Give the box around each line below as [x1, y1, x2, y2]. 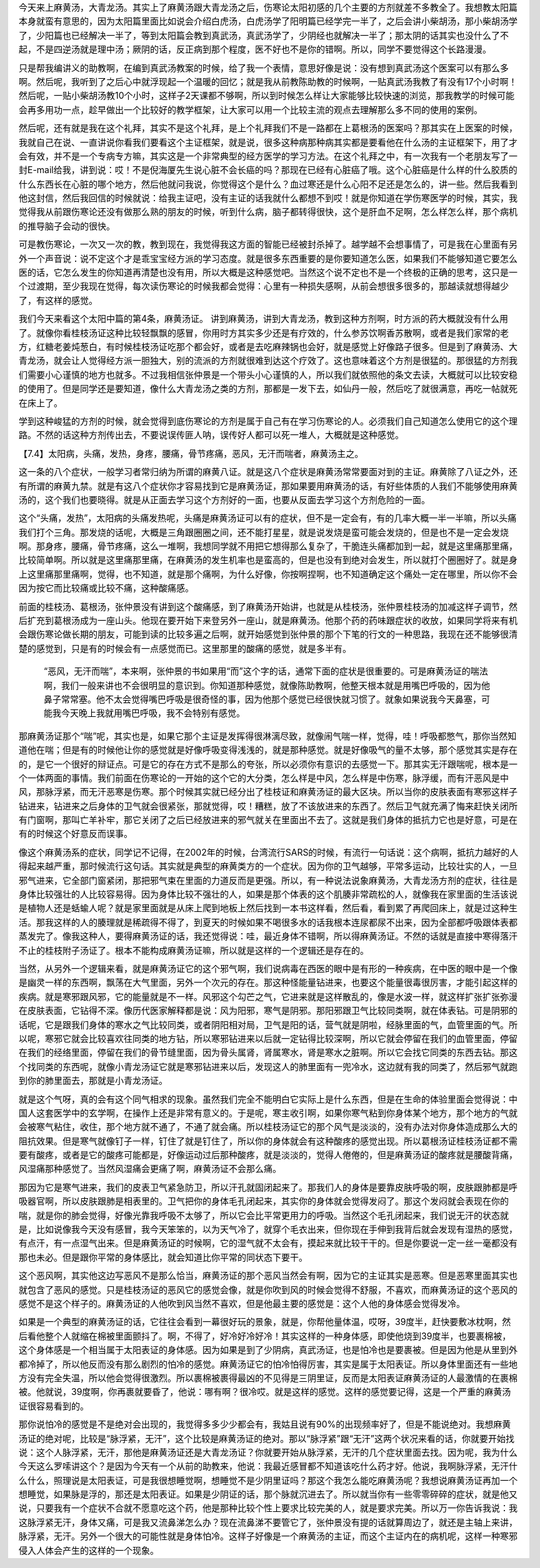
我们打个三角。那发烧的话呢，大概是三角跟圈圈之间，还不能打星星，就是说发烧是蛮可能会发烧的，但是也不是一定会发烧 [18, 526, 509, 538]
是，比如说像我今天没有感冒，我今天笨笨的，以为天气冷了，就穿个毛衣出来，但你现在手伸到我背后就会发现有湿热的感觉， [18, 1223, 518, 1235]
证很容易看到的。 [18, 1400, 89, 1412]
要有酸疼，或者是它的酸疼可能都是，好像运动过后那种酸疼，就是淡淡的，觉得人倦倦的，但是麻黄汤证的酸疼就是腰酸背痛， [18, 1149, 518, 1161]
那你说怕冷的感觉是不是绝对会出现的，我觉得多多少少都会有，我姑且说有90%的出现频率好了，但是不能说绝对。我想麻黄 [18, 1418, 512, 1430]
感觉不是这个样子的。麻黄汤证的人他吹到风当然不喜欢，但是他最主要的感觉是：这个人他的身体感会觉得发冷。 [18, 1297, 465, 1309]
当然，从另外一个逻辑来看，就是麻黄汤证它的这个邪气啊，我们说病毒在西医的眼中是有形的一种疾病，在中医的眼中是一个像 [18, 963, 518, 974]
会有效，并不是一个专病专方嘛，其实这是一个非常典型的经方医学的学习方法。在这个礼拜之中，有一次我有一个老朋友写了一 [18, 150, 518, 162]
